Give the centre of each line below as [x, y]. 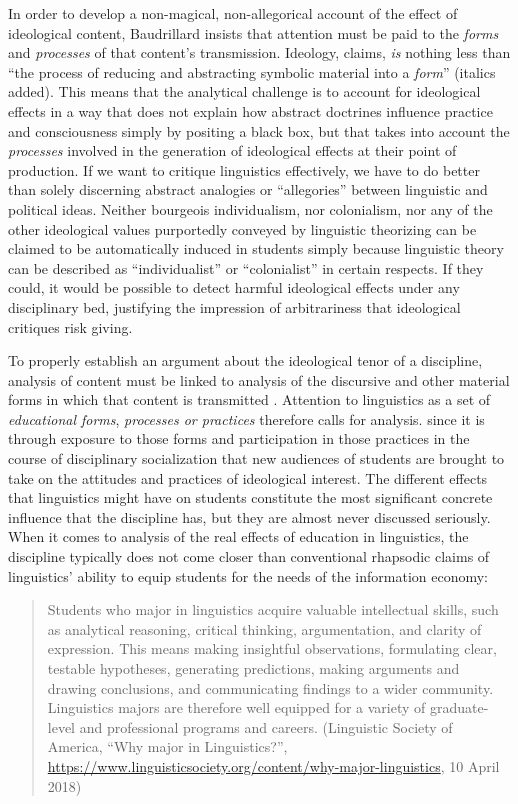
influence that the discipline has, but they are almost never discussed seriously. [249, 516]
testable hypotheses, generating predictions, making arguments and [253, 668]
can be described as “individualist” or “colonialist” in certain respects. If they [246, 267]
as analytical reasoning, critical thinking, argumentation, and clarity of [264, 628]
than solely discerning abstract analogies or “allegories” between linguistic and [248, 189]
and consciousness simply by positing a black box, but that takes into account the [259, 130]
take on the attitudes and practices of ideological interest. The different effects [248, 477]
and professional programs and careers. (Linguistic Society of [266, 726]
